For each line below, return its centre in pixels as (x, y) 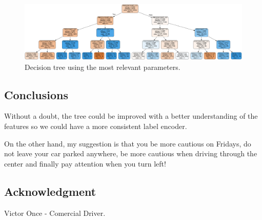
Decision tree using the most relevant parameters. (103, 67)
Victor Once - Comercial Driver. (55, 213)
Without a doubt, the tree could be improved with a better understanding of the (131, 116)
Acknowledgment (50, 191)
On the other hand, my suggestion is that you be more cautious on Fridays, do (128, 143)
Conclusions (36, 94)
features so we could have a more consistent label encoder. (96, 126)
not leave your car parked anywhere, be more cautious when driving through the (131, 153)
